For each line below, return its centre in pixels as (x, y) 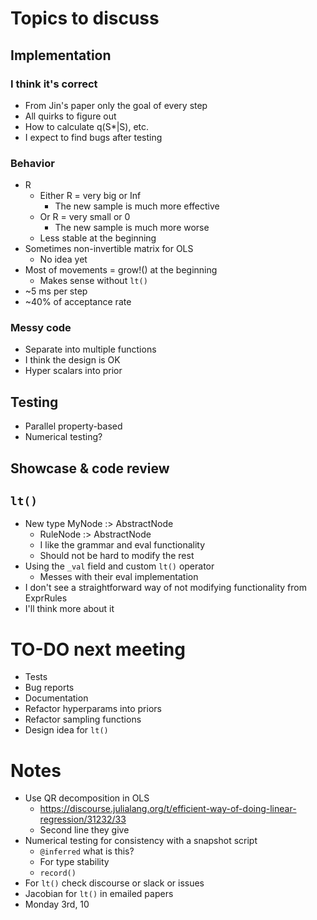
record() (58, 873)
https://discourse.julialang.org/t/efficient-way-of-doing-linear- (168, 809)
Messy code (41, 328)
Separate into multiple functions (90, 349)
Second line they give (84, 830)
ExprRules (46, 598)
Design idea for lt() (66, 730)
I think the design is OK (72, 360)
